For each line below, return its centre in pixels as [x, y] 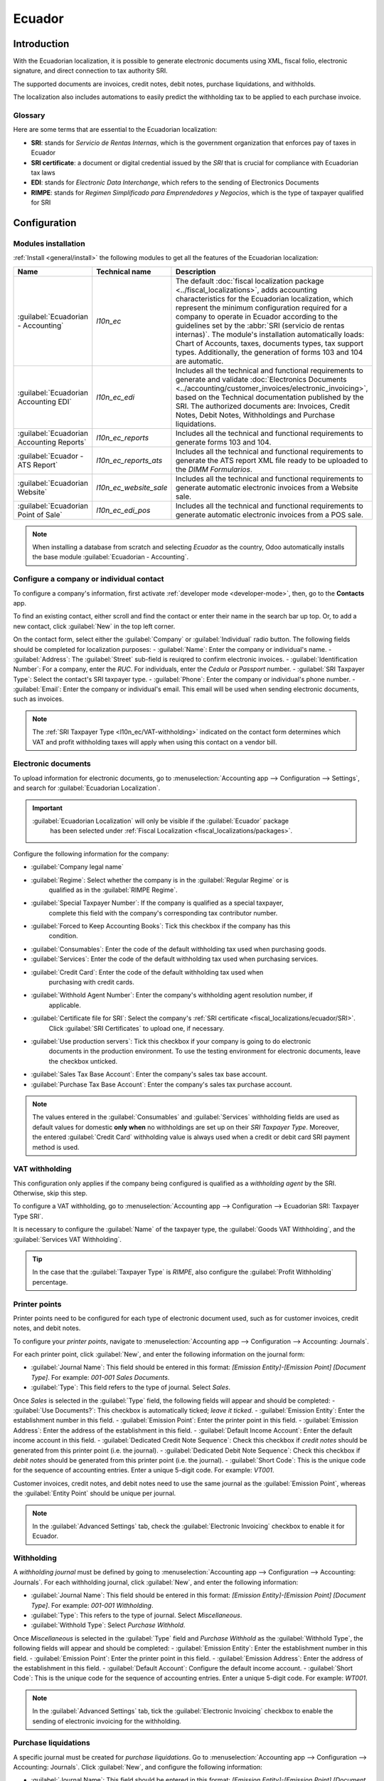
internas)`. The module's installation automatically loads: [270, 334]
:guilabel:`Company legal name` [77, 867]
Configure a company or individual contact [89, 579]
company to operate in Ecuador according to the [256, 316]
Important [48, 808]
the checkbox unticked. [83, 1061]
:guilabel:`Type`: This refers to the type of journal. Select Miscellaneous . [137, 1615]
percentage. [50, 1282]
